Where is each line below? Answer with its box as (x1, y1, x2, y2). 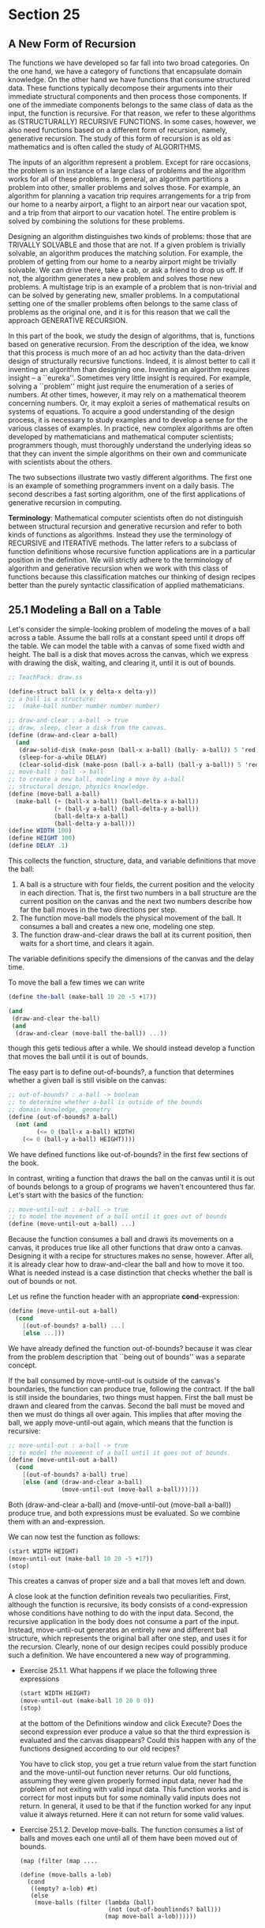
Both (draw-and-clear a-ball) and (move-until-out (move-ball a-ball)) (8, 1500, 232, 1509)
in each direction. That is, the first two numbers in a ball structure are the (19, 888, 257, 898)
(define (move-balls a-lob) (19, 1871, 112, 1879)
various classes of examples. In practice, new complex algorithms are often (8, 423, 254, 433)
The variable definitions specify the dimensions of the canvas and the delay (8, 954, 255, 963)
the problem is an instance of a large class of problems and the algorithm (8, 166, 246, 175)
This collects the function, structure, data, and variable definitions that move (8, 856, 256, 866)
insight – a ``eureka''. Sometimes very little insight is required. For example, (8, 374, 252, 382)
